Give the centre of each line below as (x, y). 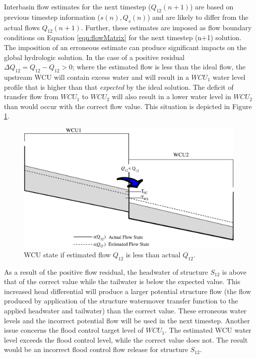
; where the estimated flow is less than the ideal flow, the (159, 67)
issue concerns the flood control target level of (74, 330)
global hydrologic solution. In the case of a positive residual (95, 57)
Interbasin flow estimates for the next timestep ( (78, 6)
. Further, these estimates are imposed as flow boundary (166, 27)
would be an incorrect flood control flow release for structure (96, 349)
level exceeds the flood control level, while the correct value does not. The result (126, 339)
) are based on (212, 6)
